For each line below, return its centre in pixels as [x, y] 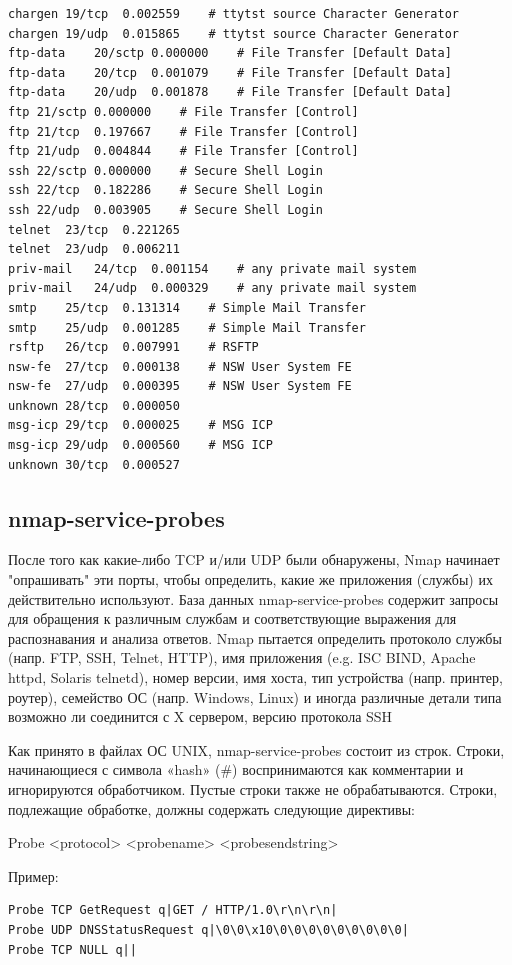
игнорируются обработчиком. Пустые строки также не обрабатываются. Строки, [253, 788]
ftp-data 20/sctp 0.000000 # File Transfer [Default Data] [230, 53]
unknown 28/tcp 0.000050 [94, 405]
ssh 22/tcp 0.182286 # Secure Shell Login [165, 190]
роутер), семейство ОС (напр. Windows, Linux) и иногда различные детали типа [255, 696]
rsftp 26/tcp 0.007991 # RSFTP [133, 347]
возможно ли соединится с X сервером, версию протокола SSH [200, 716]
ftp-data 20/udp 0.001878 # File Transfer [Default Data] [230, 92]
